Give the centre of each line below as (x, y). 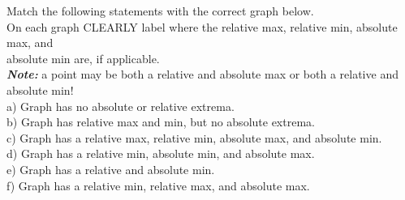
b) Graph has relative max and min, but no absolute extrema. (161, 122)
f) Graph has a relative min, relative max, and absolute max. (158, 185)
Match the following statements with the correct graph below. (160, 11)
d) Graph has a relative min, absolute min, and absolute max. (161, 153)
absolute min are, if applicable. (83, 58)
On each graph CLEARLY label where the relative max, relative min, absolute (202, 26)
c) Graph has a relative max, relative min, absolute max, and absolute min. (194, 137)
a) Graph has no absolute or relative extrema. (121, 106)
